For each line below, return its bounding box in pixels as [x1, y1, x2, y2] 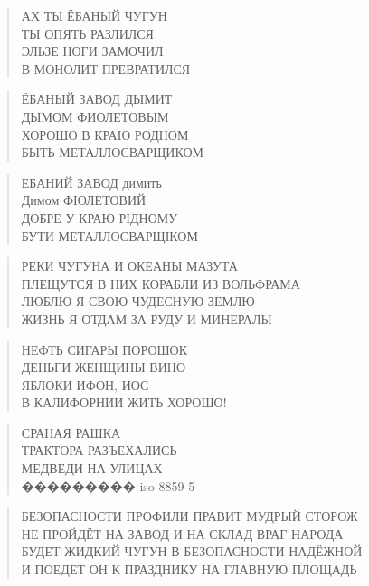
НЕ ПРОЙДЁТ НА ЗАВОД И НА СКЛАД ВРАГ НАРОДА [21, 524, 344, 543]
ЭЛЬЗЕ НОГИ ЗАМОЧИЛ [21, 42, 164, 60]
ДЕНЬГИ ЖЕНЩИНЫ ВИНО [21, 358, 186, 377]
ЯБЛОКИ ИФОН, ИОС [21, 375, 149, 394]
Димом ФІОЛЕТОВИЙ [21, 191, 147, 209]
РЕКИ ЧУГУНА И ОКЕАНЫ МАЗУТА [21, 256, 238, 275]
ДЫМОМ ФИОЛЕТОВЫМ [21, 107, 169, 126]
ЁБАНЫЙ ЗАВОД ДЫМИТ [21, 89, 173, 108]
